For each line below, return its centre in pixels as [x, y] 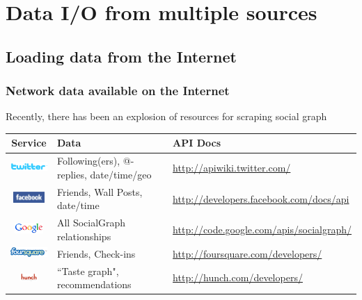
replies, [72, 174]
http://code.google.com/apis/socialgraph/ [262, 229]
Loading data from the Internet [121, 56]
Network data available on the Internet [118, 91]
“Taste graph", [88, 270]
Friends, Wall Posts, [100, 191]
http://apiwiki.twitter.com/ [232, 168]
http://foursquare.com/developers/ [247, 253]
